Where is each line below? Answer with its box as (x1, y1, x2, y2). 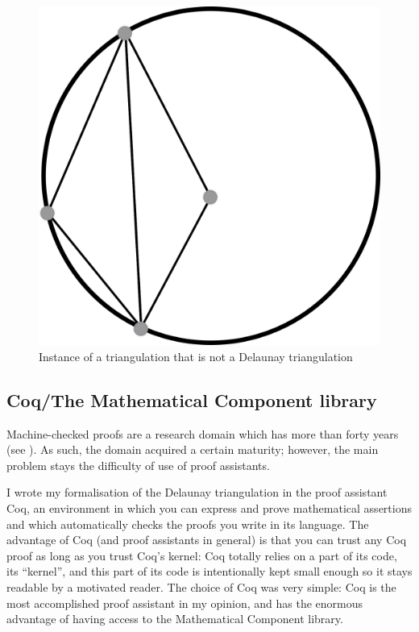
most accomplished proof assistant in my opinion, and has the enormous (6, 594, 363, 611)
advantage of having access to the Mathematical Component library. (6, 610, 343, 627)
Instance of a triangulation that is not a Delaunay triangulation (39, 347, 353, 364)
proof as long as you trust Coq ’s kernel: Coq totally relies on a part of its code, (6, 547, 397, 563)
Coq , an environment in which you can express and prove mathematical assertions (6, 500, 412, 517)
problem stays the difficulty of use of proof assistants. (6, 456, 270, 473)
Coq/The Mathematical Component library (6, 387, 377, 412)
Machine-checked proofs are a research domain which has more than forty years (6, 425, 399, 442)
